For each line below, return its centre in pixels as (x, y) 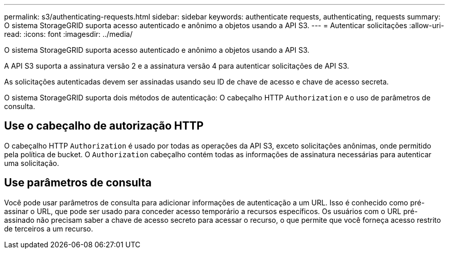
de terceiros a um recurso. (49, 228)
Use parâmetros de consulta (78, 183)
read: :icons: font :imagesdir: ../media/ (68, 34)
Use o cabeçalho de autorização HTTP (104, 126)
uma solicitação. (32, 163)
